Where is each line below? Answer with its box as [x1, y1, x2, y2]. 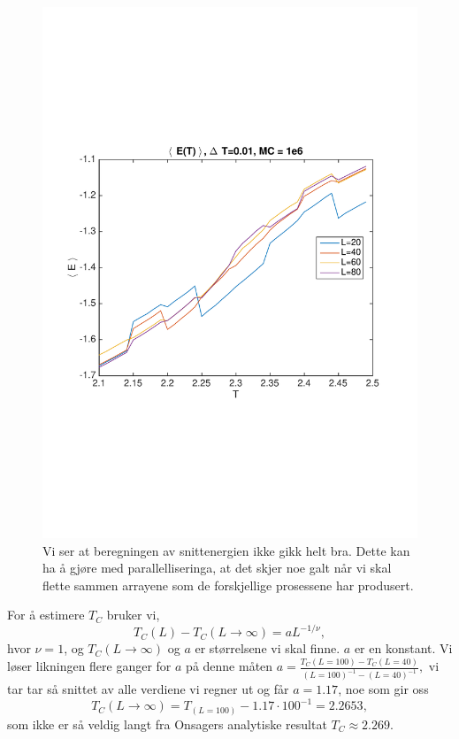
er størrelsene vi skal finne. [195, 639, 340, 658]
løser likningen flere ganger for [7, 657, 172, 675]
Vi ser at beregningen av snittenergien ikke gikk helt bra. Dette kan [42, 541, 410, 559]
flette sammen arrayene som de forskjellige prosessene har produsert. [42, 575, 414, 594]
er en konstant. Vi [354, 639, 453, 658]
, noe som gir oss [338, 680, 429, 698]
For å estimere [7, 605, 85, 624]
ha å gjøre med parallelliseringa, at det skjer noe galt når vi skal [42, 558, 392, 577]
